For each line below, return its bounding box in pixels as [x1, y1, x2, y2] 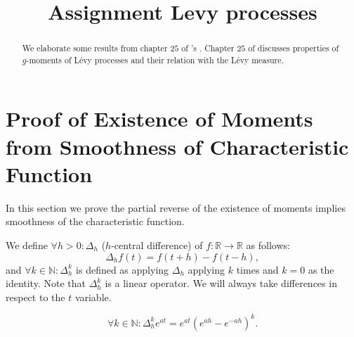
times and [236, 262, 279, 276]
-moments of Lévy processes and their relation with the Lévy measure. [26, 53, 284, 65]
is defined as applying [76, 262, 169, 276]
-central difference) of [111, 237, 203, 252]
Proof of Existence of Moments [6, 104, 313, 133]
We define [6, 237, 48, 252]
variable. [74, 289, 112, 304]
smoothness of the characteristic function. [6, 214, 185, 229]
